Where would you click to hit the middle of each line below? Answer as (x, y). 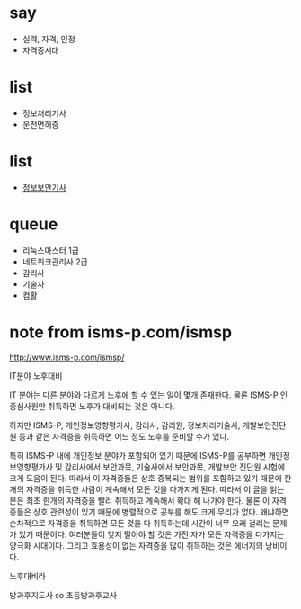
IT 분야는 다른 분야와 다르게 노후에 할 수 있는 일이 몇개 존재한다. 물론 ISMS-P (144, 395)
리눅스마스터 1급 (50, 250)
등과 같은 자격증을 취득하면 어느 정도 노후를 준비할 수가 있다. (124, 436)
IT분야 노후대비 (36, 375)
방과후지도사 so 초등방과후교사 (63, 595)
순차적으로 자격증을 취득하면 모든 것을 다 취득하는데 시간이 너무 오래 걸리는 (140, 523)
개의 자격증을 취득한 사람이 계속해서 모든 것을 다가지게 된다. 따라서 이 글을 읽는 (147, 489)
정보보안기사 (44, 187)
